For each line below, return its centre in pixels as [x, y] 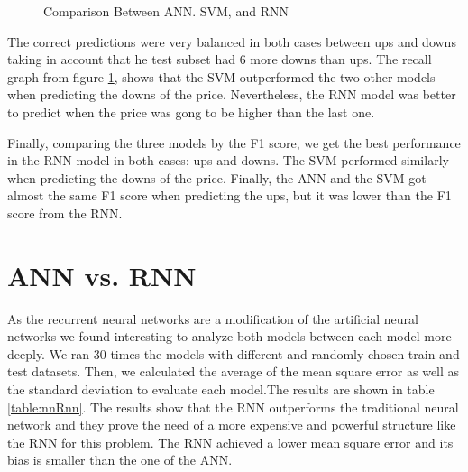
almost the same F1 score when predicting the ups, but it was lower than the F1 [229, 195]
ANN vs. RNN [102, 275]
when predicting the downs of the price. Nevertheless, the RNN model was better [232, 94]
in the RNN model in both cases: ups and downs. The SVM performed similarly [228, 160]
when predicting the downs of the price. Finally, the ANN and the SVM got [217, 177]
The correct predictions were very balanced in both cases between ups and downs [232, 41]
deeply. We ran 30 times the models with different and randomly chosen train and [234, 353]
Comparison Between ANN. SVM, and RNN [166, 11]
